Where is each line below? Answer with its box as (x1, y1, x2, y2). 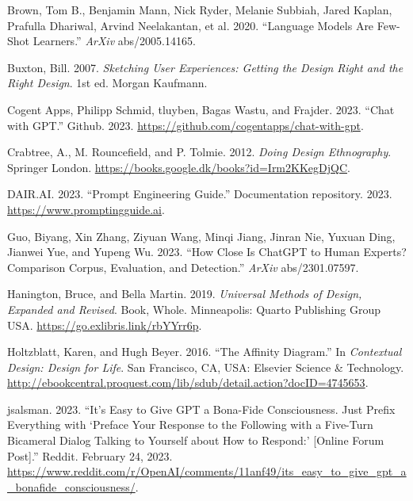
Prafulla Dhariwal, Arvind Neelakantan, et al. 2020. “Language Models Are (7, 17, 374, 33)
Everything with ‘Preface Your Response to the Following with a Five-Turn (7, 416, 373, 433)
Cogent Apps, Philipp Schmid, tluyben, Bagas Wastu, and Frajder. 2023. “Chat (7, 101, 395, 117)
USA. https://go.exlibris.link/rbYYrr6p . (7, 316, 202, 333)
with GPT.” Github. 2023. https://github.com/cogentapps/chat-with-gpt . (7, 117, 364, 133)
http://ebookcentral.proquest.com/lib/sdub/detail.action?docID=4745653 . (7, 374, 369, 391)
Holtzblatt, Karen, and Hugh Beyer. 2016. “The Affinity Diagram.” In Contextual (7, 343, 402, 360)
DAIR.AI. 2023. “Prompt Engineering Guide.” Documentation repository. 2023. (7, 185, 392, 202)
